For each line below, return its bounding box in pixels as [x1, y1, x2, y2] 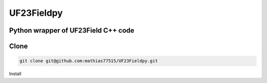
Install [9, 71, 22, 77]
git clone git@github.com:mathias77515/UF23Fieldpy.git [19, 58, 158, 64]
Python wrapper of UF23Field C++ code [9, 26, 134, 35]
